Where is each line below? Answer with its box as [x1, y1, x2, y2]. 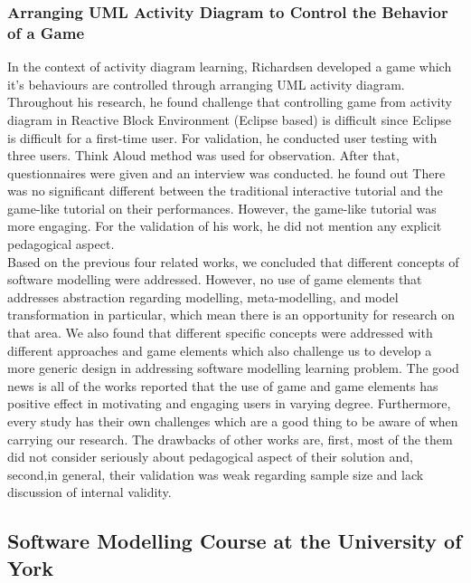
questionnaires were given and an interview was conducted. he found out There [7, 163, 446, 182]
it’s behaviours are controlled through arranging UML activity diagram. [7, 74, 405, 93]
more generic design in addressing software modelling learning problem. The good [7, 358, 459, 378]
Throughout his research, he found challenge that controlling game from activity [7, 92, 452, 111]
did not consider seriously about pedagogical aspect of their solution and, [7, 447, 413, 466]
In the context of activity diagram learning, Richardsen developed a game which [7, 57, 452, 76]
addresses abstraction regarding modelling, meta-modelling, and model [7, 287, 399, 306]
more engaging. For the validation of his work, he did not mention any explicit [7, 216, 442, 235]
